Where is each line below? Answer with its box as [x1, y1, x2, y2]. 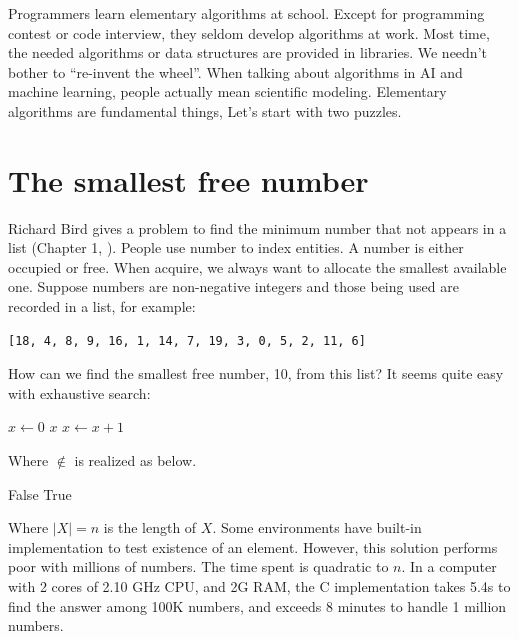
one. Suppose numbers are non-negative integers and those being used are [8, 276, 459, 297]
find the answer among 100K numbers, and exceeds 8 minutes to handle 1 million [8, 595, 507, 616]
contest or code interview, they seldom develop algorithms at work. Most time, [8, 22, 490, 43]
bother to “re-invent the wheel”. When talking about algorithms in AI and [8, 61, 463, 82]
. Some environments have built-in [212, 517, 422, 538]
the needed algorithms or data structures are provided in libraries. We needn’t [8, 42, 487, 63]
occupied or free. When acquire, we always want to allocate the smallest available [8, 256, 507, 277]
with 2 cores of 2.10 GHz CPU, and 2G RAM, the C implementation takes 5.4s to [8, 576, 511, 596]
